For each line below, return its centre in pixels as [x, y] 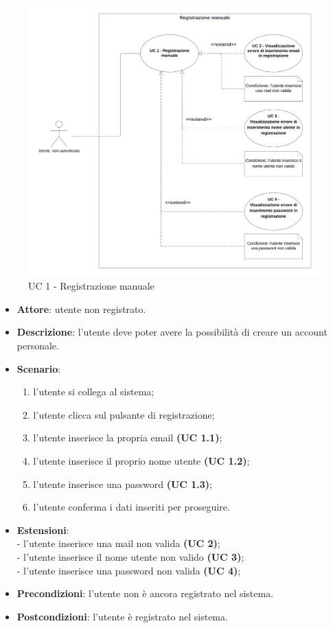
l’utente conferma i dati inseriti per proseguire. [131, 507]
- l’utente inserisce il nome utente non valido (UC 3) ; [130, 556]
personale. [38, 345]
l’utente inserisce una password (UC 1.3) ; [123, 484]
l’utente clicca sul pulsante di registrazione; [124, 414]
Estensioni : [43, 530]
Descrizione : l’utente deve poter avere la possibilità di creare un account [172, 332]
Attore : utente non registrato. [81, 309]
